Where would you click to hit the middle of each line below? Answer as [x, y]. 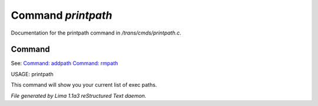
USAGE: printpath [32, 74]
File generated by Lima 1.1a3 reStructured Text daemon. [79, 95]
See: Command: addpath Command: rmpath [64, 63]
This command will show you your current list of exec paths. [84, 85]
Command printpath [62, 15]
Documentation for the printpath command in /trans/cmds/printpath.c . [96, 33]
